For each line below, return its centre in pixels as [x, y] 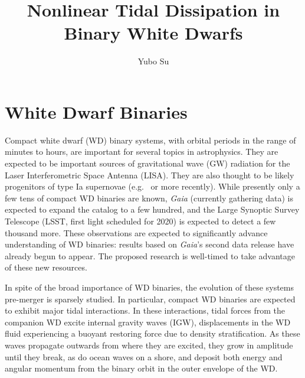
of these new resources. [46, 267]
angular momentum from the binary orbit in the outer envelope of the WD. [141, 368]
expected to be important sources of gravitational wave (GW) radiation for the [147, 163]
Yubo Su [153, 61]
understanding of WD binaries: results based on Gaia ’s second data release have [150, 244]
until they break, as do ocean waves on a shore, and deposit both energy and [144, 356]
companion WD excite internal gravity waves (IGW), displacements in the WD [148, 322]
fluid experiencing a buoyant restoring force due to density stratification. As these [152, 333]
